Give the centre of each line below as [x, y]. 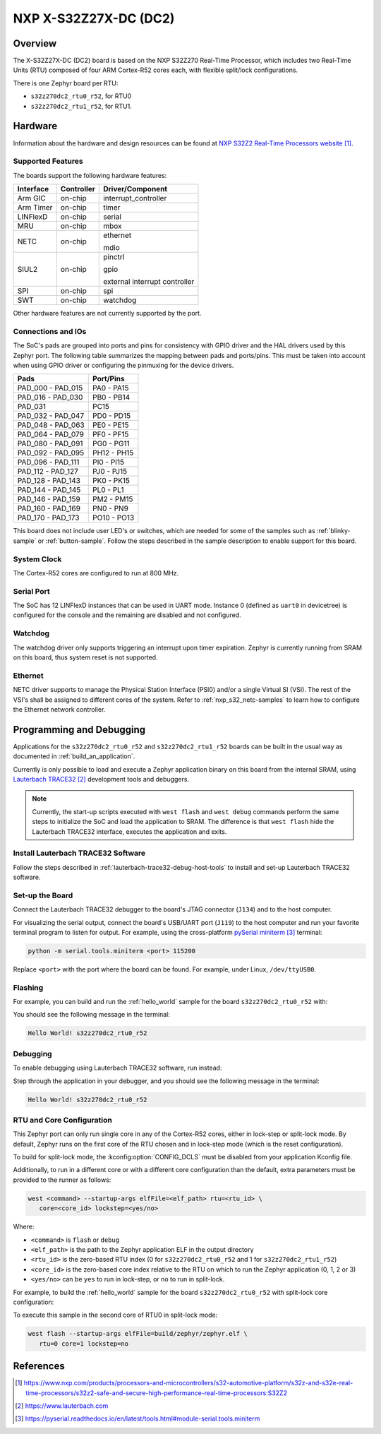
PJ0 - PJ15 [109, 472]
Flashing [28, 987]
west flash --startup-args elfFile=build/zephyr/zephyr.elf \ [138, 1334]
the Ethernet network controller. [59, 709]
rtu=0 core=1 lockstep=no [84, 1344]
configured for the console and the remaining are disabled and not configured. [127, 615]
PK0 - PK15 [111, 481]
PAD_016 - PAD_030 [50, 398]
